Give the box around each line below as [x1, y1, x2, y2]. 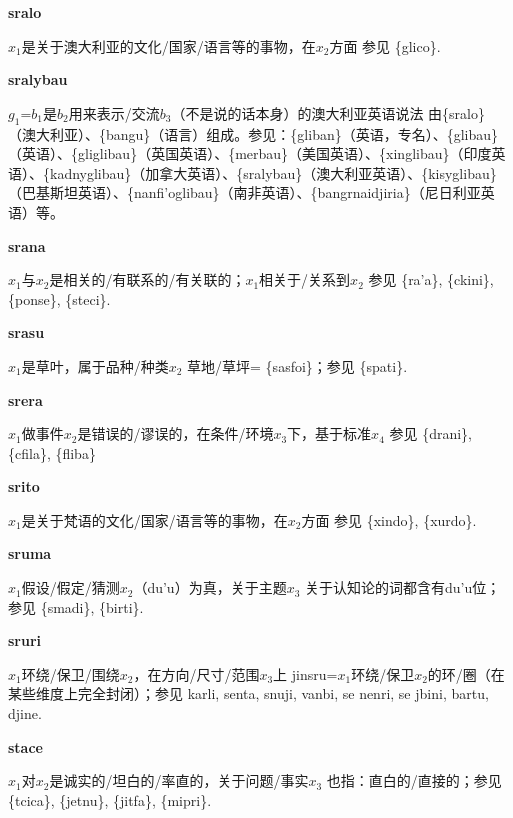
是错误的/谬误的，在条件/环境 [77, 423, 274, 444]
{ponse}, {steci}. [8, 288, 111, 309]
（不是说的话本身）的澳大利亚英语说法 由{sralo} [171, 102, 485, 123]
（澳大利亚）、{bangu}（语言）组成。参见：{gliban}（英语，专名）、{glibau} [8, 123, 499, 144]
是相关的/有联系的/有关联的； [49, 269, 246, 290]
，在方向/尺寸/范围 [133, 663, 260, 684]
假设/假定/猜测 [21, 577, 120, 598]
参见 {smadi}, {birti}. [8, 596, 144, 617]
